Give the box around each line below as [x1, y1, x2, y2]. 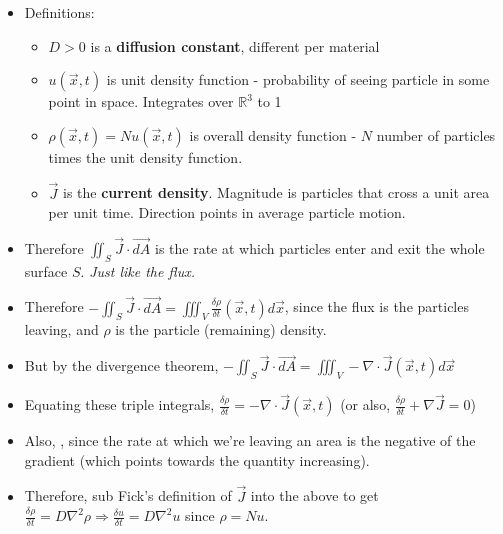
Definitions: [24, 2, 95, 22]
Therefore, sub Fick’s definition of [24, 485, 232, 506]
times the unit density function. [48, 146, 243, 167]
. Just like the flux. [80, 260, 195, 281]
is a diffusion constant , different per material [90, 35, 380, 56]
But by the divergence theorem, [24, 355, 219, 376]
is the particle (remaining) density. [115, 319, 327, 340]
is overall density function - [189, 124, 357, 145]
